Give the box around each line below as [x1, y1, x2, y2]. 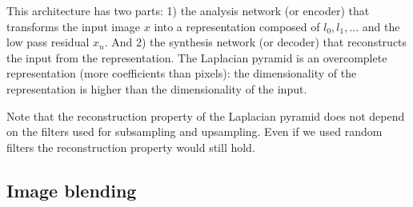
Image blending [6, 177, 137, 202]
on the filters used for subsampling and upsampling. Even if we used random [6, 123, 383, 140]
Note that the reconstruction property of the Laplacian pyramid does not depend [6, 107, 405, 124]
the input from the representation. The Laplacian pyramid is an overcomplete [6, 49, 387, 66]
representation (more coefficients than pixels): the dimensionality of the [6, 65, 357, 82]
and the [362, 18, 400, 34]
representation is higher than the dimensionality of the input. [6, 80, 307, 97]
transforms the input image [6, 18, 141, 34]
